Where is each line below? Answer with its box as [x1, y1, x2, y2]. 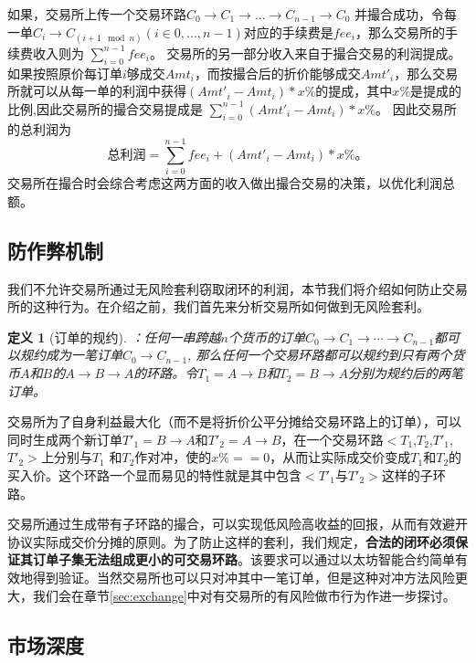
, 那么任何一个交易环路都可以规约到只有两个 [187, 345, 452, 364]
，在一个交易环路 [280, 429, 384, 448]
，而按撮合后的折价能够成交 [194, 63, 361, 82]
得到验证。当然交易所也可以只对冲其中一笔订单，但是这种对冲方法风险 [32, 567, 455, 586]
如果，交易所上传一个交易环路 [7, 5, 186, 23]
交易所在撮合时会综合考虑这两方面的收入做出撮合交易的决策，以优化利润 [7, 174, 442, 193]
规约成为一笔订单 [19, 345, 122, 364]
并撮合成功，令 [354, 5, 445, 23]
